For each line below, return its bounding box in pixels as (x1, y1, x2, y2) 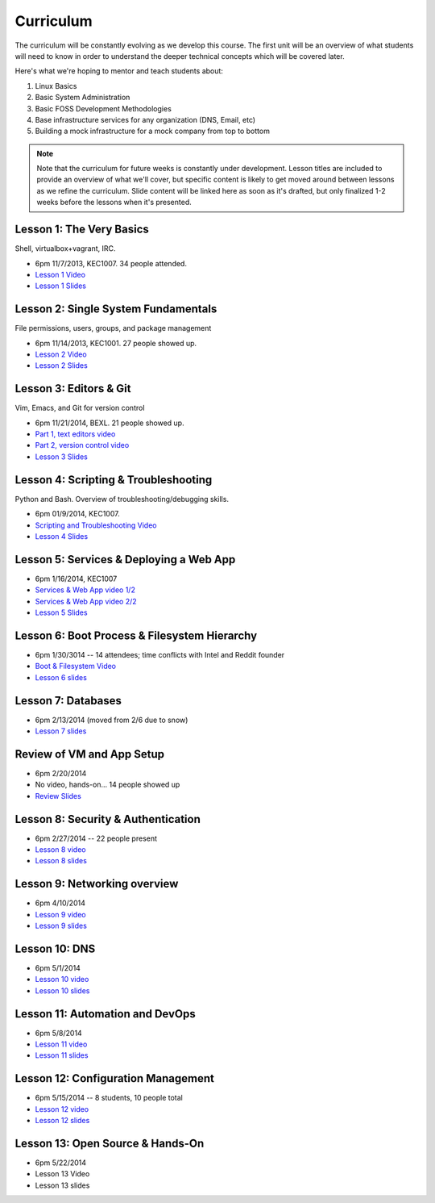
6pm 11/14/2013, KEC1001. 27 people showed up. (35, 338, 197, 348)
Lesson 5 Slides (35, 608, 88, 617)
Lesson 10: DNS (14, 942, 96, 955)
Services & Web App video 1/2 (35, 585, 136, 595)
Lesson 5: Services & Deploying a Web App (14, 553, 236, 566)
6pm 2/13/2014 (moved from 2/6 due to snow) (35, 715, 188, 725)
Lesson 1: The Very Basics (14, 223, 149, 236)
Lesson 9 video (35, 909, 86, 919)
